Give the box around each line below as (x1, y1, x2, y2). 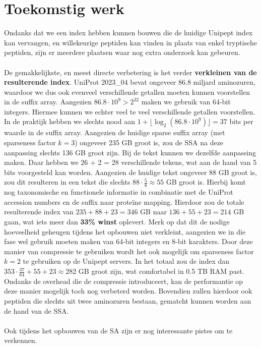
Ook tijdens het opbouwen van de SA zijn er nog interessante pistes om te (4, 325, 233, 335)
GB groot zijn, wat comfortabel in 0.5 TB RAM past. (78, 266, 244, 276)
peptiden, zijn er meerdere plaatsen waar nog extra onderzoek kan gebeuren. (4, 47, 240, 57)
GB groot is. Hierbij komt (166, 177, 246, 187)
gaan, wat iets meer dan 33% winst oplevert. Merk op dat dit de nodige (4, 216, 230, 227)
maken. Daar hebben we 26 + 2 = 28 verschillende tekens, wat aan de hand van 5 (4, 157, 257, 167)
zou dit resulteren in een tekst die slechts (4, 177, 130, 187)
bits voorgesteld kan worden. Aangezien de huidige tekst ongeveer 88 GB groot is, (4, 166, 257, 177)
